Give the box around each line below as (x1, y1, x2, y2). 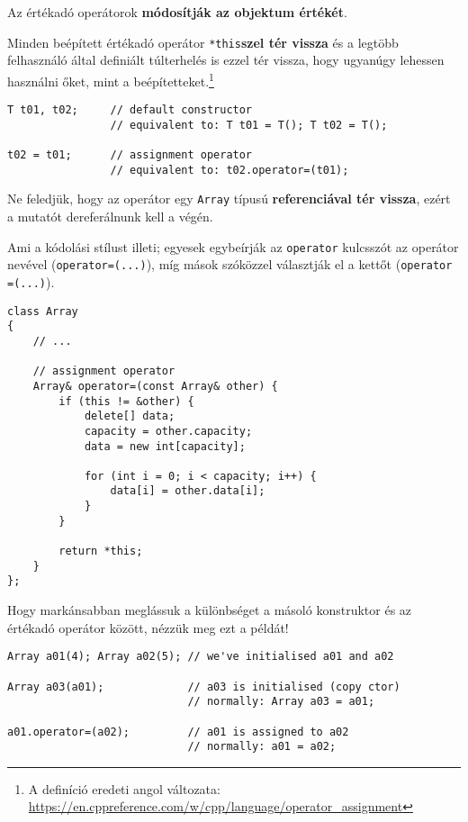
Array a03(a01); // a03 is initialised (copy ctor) (7, 680, 400, 693)
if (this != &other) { (58, 394, 194, 408)
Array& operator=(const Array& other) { (32, 379, 278, 393)
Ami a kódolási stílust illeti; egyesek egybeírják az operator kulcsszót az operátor (7, 237, 459, 256)
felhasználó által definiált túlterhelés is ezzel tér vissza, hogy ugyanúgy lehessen (7, 50, 445, 69)
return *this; (58, 545, 143, 558)
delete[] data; (84, 410, 175, 423)
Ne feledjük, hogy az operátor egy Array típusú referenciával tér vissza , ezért (7, 189, 451, 208)
